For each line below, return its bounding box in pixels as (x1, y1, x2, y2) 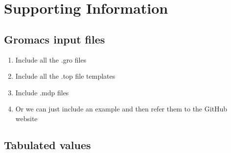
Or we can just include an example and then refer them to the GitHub (15, 104, 228, 114)
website (15, 113, 38, 123)
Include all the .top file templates (15, 71, 115, 81)
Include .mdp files (15, 87, 69, 97)
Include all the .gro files (15, 54, 87, 65)
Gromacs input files (4, 31, 105, 46)
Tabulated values (4, 137, 91, 152)
